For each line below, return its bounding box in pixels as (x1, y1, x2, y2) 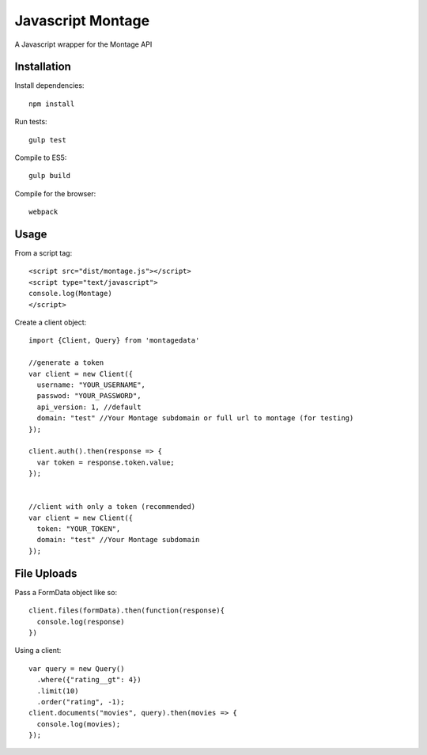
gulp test (28, 135, 66, 144)
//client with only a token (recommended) (28, 503, 196, 511)
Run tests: (14, 117, 47, 127)
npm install (28, 99, 75, 108)
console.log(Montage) (28, 289, 112, 298)
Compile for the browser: (14, 188, 96, 198)
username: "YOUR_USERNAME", (36, 381, 146, 389)
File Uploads (14, 567, 77, 580)
